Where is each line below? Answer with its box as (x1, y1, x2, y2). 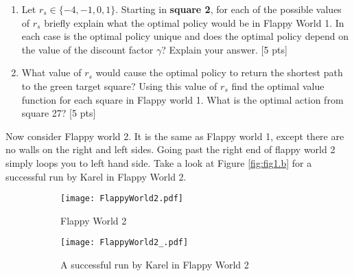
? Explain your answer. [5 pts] (161, 42, 287, 56)
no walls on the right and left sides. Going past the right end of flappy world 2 (5, 142, 335, 157)
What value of (21, 65, 82, 80)
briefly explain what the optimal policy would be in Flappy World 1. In (44, 15, 344, 30)
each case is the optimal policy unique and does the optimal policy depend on (21, 29, 349, 43)
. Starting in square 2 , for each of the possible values (115, 2, 342, 16)
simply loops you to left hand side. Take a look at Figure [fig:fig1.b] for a (5, 155, 312, 170)
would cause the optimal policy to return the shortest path (95, 65, 343, 80)
